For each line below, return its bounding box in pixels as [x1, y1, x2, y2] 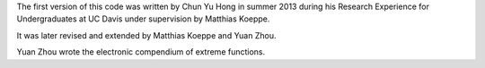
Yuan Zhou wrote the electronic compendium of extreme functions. [16, 47, 266, 57]
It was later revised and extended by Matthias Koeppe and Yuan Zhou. [16, 30, 277, 40]
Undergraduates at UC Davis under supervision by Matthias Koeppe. [16, 13, 270, 24]
